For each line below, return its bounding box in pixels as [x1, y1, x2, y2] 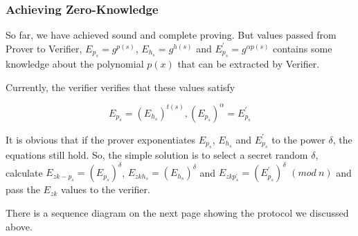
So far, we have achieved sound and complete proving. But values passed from [6, 28, 337, 42]
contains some [273, 41, 332, 55]
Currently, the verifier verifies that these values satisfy [6, 79, 235, 94]
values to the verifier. [61, 182, 150, 197]
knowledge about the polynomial [6, 57, 144, 71]
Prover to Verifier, [6, 41, 82, 55]
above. [6, 219, 33, 233]
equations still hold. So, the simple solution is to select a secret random [6, 148, 308, 162]
